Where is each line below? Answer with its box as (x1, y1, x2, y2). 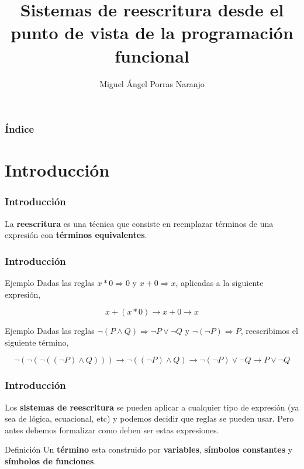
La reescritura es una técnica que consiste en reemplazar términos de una (5, 217, 274, 229)
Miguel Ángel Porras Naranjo (99, 77, 205, 89)
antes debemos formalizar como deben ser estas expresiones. (5, 423, 219, 436)
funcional (115, 43, 189, 67)
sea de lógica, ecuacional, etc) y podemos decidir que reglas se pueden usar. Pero (5, 412, 294, 425)
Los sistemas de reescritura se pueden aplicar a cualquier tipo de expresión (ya (5, 401, 299, 413)
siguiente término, (5, 336, 69, 348)
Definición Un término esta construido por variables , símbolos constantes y (5, 443, 293, 456)
